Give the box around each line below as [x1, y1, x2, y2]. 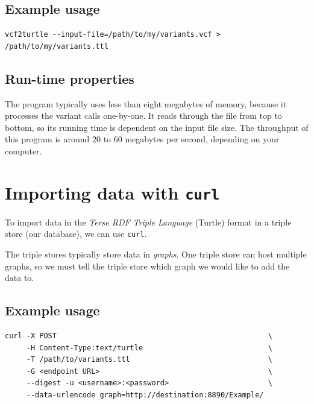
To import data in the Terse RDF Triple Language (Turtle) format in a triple [5, 215, 292, 228]
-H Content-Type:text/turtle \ [26, 343, 272, 352]
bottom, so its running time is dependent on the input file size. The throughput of [5, 121, 309, 133]
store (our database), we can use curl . [5, 227, 147, 240]
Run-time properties [5, 69, 134, 87]
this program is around [5, 133, 90, 145]
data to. [5, 271, 34, 284]
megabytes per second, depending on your [125, 133, 280, 145]
